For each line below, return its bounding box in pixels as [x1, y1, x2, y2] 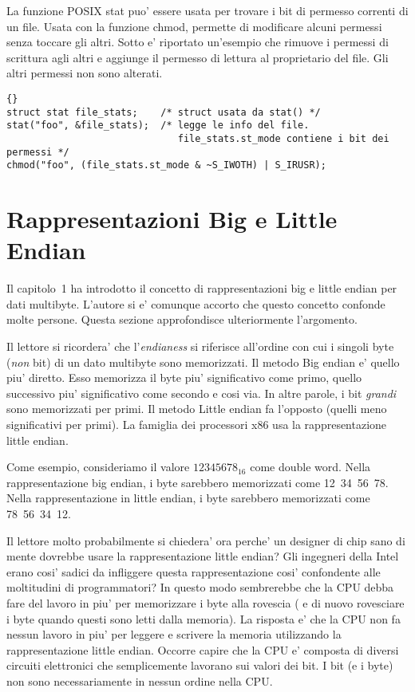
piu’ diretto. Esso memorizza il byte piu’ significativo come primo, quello [6, 369, 362, 386]
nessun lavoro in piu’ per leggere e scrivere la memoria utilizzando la [6, 626, 342, 643]
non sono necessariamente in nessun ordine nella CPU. [6, 672, 273, 689]
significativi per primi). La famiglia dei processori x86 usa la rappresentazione [6, 415, 387, 432]
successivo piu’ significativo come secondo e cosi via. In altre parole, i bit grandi [6, 384, 397, 401]
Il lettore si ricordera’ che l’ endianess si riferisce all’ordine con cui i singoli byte [6, 338, 394, 354]
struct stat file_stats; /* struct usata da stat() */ [6, 106, 321, 118]
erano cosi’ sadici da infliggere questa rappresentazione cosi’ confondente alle [6, 563, 381, 580]
